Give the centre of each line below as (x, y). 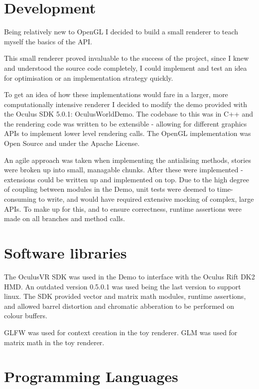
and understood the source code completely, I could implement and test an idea (126, 67)
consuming (20, 199)
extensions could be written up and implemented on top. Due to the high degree (127, 179)
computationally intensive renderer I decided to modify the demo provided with (126, 104)
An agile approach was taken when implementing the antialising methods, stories (128, 160)
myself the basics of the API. (48, 41)
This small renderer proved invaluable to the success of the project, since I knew (127, 58)
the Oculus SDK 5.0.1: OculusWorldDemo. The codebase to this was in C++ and (129, 114)
